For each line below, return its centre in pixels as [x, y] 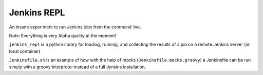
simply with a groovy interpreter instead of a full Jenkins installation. [77, 67]
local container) [25, 51]
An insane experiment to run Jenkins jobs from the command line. [75, 27]
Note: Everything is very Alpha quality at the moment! [63, 36]
